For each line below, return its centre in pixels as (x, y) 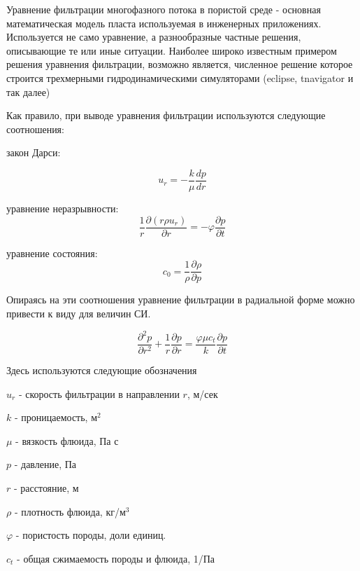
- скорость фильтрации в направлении (99, 393)
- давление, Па (45, 464)
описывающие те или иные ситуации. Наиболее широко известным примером (172, 50)
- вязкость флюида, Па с (67, 440)
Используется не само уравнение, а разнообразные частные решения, (154, 37)
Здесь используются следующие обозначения (102, 370)
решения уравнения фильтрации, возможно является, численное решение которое (180, 64)
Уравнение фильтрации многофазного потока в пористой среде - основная (164, 9)
